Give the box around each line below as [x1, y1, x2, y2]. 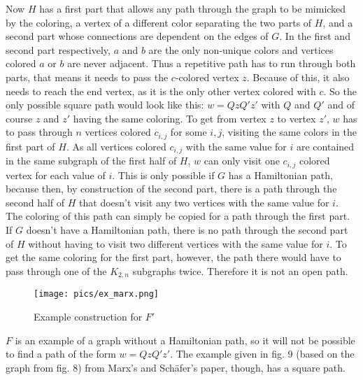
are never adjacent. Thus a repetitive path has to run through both [67, 56, 356, 71]
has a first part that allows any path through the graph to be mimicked [39, 1, 346, 15]
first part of [6, 139, 55, 153]
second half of [6, 195, 65, 209]
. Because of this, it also [246, 69, 350, 84]
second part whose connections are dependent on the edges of [6, 29, 269, 43]
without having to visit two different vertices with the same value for [28, 236, 323, 251]
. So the [323, 83, 357, 98]
